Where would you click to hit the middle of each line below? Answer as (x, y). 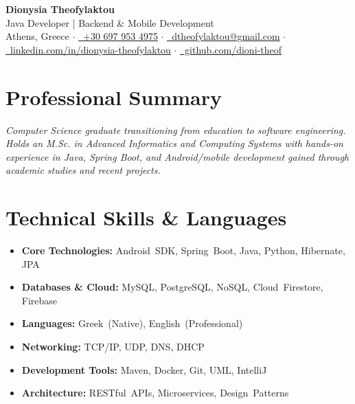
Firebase (39, 300)
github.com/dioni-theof (233, 49)
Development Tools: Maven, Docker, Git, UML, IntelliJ (144, 369)
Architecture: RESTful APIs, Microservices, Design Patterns (155, 393)
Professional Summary (114, 97)
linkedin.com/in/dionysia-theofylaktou (90, 49)
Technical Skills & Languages (146, 217)
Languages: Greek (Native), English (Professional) (132, 323)
